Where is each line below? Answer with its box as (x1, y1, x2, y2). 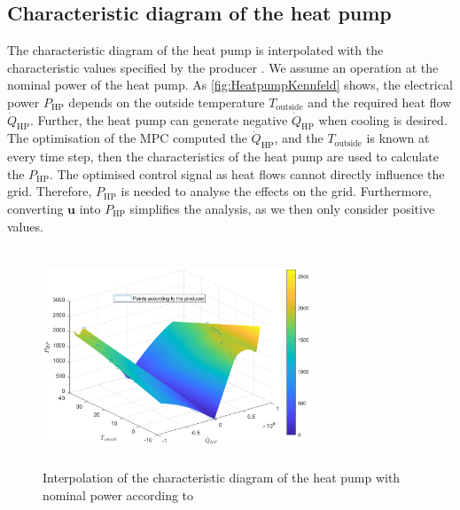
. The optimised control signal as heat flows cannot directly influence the (49, 164, 445, 183)
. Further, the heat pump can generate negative (29, 110, 288, 129)
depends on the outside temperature (68, 92, 265, 111)
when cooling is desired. (318, 110, 448, 129)
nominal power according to (43, 485, 194, 504)
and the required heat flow (308, 92, 452, 111)
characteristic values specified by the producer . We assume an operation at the (7, 58, 439, 76)
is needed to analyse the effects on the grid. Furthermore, (121, 182, 433, 200)
